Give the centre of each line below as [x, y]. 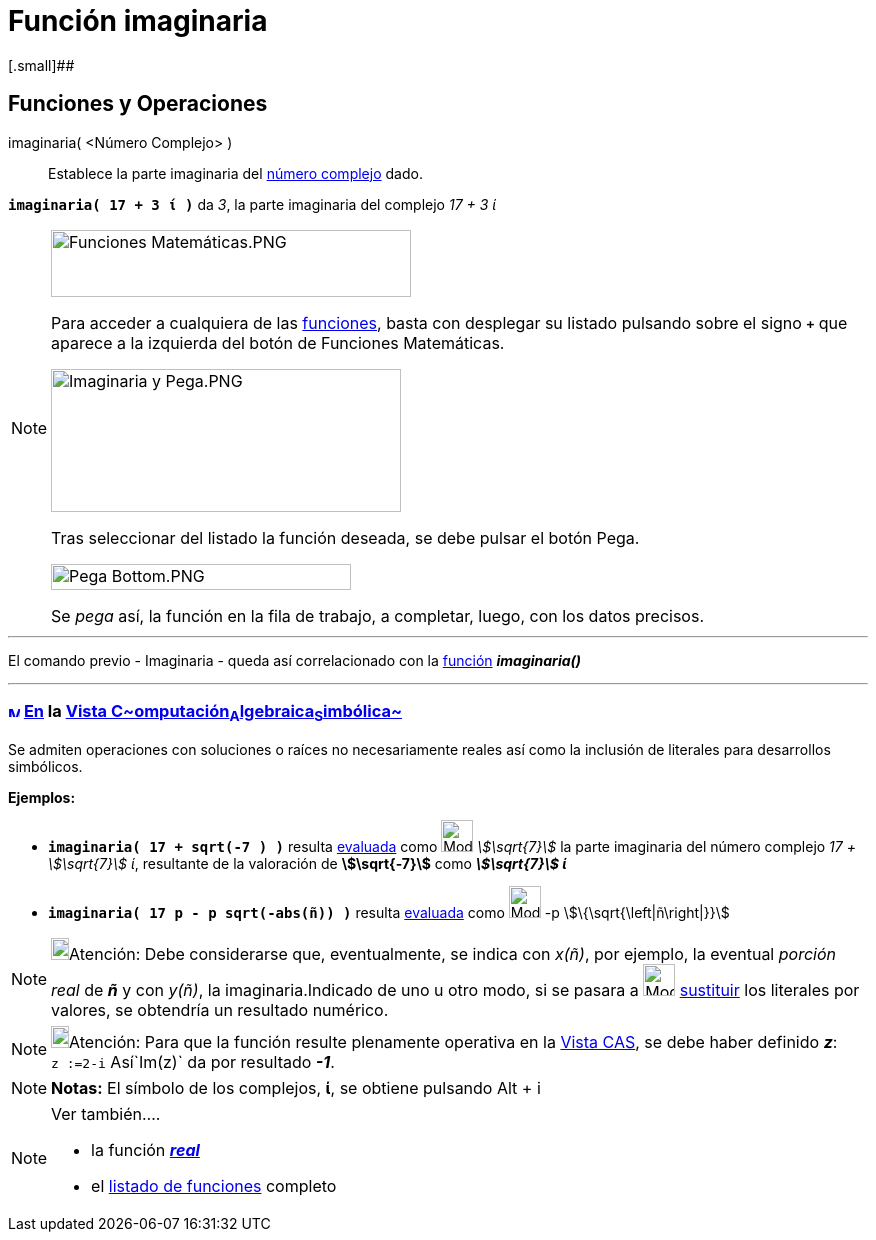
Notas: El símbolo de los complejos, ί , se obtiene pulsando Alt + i [296, 1087]
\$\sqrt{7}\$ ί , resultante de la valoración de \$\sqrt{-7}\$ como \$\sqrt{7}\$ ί [307, 863]
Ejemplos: [42, 797]
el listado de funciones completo [214, 1185]
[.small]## [41, 65]
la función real [145, 1149]
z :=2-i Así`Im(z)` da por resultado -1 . [193, 1061]
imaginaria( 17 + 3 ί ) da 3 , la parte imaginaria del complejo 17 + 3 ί [252, 204]
